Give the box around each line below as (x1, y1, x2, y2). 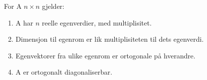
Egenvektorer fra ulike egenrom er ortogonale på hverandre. (15, 50, 196, 60)
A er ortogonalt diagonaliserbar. (15, 67, 112, 77)
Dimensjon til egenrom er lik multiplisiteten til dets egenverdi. (15, 34, 204, 44)
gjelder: (42, 1, 65, 11)
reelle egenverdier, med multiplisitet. (41, 17, 152, 27)
